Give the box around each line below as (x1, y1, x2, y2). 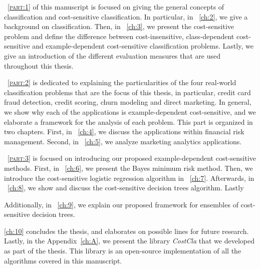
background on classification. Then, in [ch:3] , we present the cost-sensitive (4, 21, 234, 32)
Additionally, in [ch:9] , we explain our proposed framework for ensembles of (4, 199, 238, 209)
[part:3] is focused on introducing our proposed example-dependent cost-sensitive (8, 153, 256, 163)
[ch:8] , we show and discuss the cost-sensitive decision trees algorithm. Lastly (8, 182, 244, 193)
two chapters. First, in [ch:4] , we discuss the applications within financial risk (4, 126, 244, 137)
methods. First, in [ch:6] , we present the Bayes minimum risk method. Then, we (4, 162, 253, 173)
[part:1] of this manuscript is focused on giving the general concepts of (8, 2, 224, 12)
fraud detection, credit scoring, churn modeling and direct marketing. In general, (4, 97, 251, 107)
